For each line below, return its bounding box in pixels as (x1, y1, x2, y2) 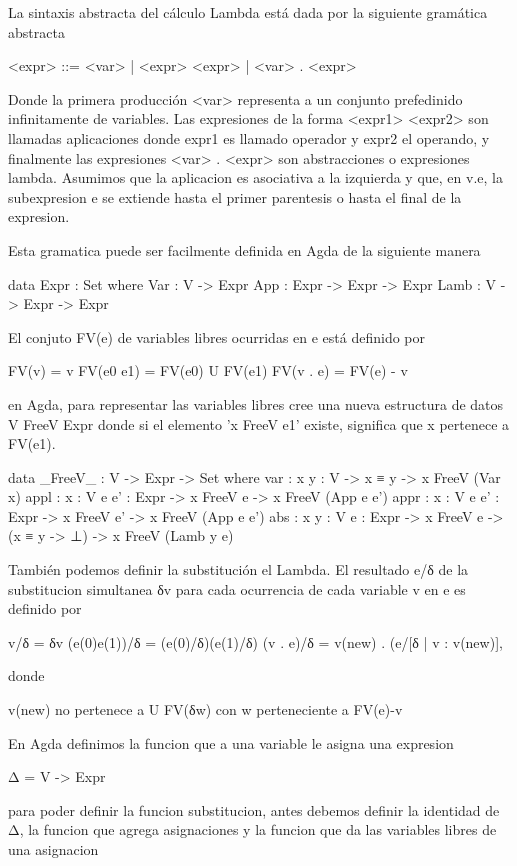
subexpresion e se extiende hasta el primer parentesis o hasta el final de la (8, 186, 462, 207)
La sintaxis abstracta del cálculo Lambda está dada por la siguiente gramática (8, 2, 488, 22)
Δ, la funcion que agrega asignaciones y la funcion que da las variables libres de (8, 819, 497, 840)
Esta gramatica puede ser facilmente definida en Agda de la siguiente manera (8, 239, 481, 260)
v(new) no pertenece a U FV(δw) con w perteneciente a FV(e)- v (8, 699, 403, 720)
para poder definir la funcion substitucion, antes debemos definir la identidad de (8, 799, 500, 820)
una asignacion (8, 839, 99, 859)
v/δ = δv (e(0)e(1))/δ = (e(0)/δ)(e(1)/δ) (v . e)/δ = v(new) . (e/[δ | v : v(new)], (8, 631, 503, 652)
